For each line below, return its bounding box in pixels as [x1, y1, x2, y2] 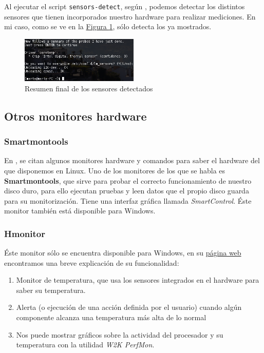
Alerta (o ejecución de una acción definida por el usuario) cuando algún [16, 302, 242, 312]
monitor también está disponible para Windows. [4, 205, 156, 216]
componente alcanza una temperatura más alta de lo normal [16, 312, 206, 323]
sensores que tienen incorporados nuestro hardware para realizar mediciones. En [4, 11, 256, 22]
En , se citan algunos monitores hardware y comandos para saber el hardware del [4, 155, 260, 166]
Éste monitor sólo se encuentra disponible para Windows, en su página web [4, 247, 241, 258]
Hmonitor [4, 227, 45, 240]
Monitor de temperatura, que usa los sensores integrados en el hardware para [16, 274, 259, 285]
